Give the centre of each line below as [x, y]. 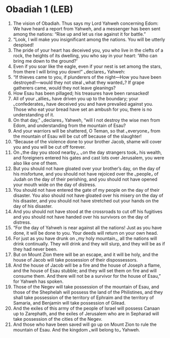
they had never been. [35, 249]
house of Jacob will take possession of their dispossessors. [75, 260]
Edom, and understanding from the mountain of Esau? [69, 125]
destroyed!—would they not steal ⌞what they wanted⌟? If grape [79, 82]
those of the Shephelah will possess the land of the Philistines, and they [88, 292]
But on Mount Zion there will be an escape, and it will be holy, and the [86, 255]
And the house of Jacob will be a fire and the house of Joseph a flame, [87, 265]
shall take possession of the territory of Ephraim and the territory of [83, 298]
